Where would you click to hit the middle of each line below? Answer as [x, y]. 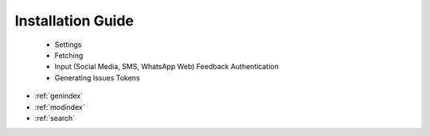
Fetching [69, 55]
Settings [68, 45]
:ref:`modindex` [60, 107]
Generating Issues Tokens [97, 78]
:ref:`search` [55, 118]
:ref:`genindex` [59, 96]
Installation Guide [74, 21]
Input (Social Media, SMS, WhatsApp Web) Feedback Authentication [166, 67]
